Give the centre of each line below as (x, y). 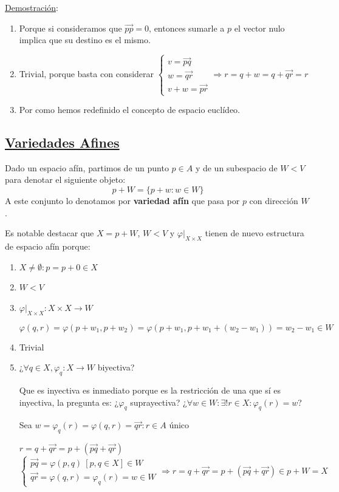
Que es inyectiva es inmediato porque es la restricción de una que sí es (150, 390)
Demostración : (32, 7)
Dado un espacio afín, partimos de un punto (87, 167)
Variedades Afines (62, 142)
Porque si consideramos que (70, 28)
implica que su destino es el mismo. (85, 40)
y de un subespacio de (236, 167)
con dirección (274, 200)
